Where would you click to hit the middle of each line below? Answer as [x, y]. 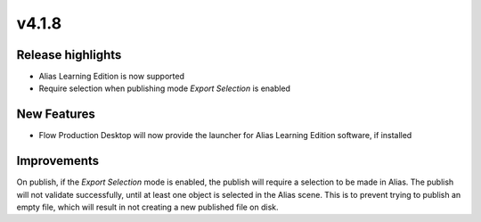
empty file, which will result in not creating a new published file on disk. [148, 207]
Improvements [58, 161]
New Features [56, 115]
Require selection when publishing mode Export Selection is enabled [165, 88]
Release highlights [69, 55]
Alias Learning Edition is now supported [112, 77]
